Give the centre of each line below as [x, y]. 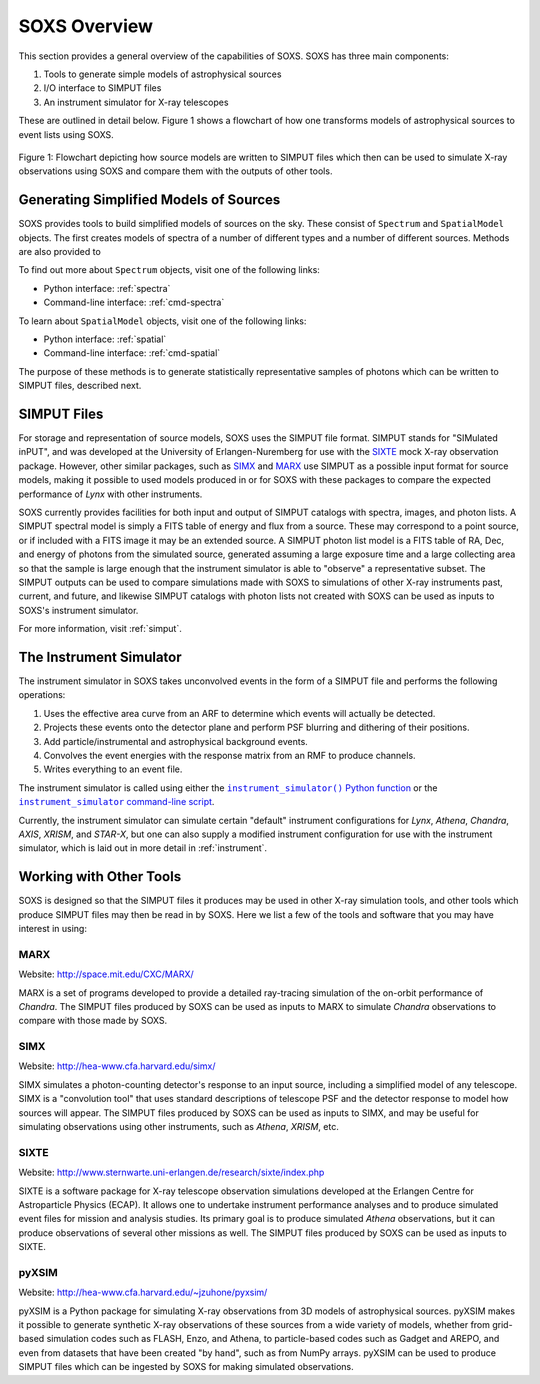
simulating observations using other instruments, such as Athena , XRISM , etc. [178, 1126]
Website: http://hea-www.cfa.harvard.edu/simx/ [117, 1066]
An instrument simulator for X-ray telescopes [136, 102]
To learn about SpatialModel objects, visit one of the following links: [162, 321]
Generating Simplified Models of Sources [149, 200]
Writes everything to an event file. [113, 769]
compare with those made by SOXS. [93, 1021]
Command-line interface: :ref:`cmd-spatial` [132, 353]
